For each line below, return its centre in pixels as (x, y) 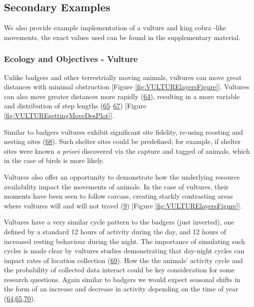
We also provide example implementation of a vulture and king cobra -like (115, 28)
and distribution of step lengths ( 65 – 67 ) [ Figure (75, 106)
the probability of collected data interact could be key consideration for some (119, 270)
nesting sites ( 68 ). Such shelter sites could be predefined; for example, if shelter (122, 141)
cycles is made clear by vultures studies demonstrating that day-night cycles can (124, 251)
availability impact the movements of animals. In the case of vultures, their (116, 186)
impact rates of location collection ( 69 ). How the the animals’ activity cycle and (124, 260)
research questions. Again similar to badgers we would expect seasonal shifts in (122, 279)
